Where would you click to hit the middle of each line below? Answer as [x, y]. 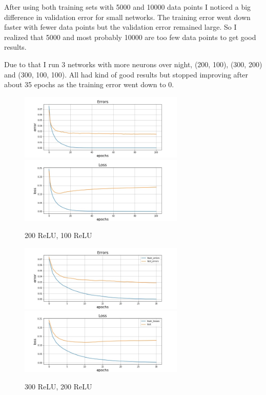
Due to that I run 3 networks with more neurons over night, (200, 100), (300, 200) [133, 64]
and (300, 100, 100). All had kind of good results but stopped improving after [126, 74]
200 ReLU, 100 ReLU [58, 235]
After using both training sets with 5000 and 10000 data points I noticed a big [128, 7]
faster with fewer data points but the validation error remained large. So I [120, 27]
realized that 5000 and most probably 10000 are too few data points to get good [130, 37]
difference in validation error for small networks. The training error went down [127, 17]
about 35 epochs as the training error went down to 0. [89, 84]
